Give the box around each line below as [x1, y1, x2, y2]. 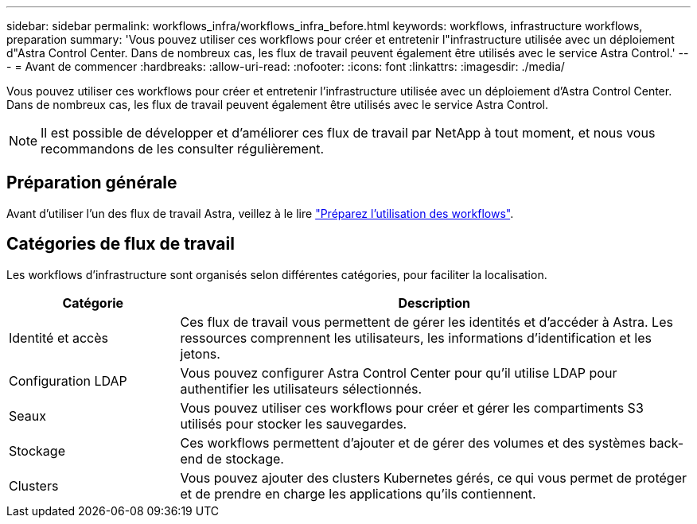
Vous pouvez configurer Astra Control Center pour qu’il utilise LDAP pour [180, 364, 617, 381]
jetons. [180, 345, 220, 362]
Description [398, 294, 470, 311]
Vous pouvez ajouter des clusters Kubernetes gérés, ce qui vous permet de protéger [180, 469, 687, 486]
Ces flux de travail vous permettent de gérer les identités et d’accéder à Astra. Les [180, 313, 673, 330]
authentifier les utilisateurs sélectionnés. [180, 380, 422, 397]
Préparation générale [6, 173, 177, 193]
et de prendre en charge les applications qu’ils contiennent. [180, 485, 536, 502]
